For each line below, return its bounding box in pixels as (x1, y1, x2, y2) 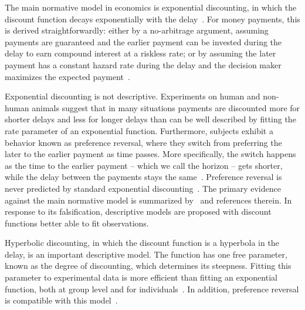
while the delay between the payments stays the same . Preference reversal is (5, 171, 282, 183)
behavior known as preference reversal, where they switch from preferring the (5, 136, 282, 148)
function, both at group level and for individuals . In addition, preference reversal (5, 282, 299, 295)
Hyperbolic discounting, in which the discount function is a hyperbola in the (5, 236, 279, 249)
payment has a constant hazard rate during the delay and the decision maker (5, 58, 282, 71)
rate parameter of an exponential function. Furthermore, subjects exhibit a (5, 124, 273, 136)
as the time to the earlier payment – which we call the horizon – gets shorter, (5, 159, 283, 171)
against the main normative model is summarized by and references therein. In (5, 194, 292, 206)
